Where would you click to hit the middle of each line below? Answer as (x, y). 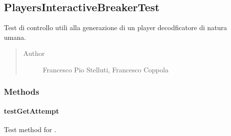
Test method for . (30, 129)
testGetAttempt (31, 111)
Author (34, 53)
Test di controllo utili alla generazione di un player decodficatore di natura (115, 27)
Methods (22, 91)
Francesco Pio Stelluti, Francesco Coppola (105, 69)
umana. (15, 37)
